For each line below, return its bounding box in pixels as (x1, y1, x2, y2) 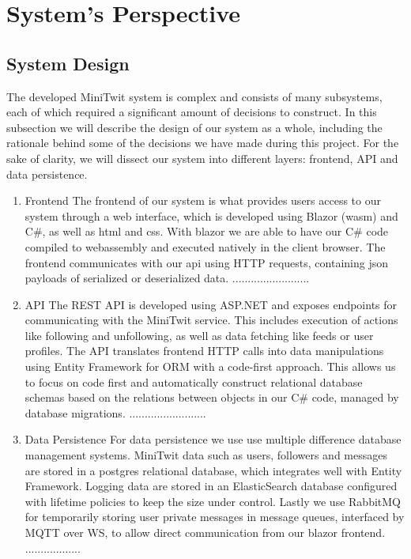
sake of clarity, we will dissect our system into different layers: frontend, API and (6, 149, 398, 166)
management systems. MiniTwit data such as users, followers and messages (25, 447, 387, 463)
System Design (6, 51, 130, 75)
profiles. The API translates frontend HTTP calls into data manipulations (25, 342, 384, 359)
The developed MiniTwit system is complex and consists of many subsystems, (6, 88, 383, 104)
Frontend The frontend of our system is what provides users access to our (25, 192, 381, 209)
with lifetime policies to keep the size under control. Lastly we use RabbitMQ (25, 493, 401, 509)
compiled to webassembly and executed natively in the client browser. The (25, 238, 386, 255)
